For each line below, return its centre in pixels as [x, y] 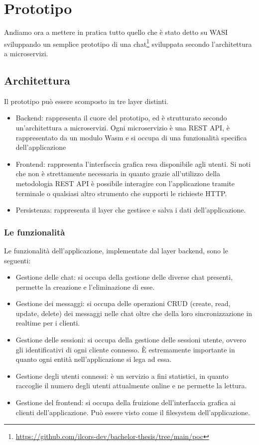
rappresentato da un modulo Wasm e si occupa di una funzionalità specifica [131, 137]
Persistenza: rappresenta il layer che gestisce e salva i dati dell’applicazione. [131, 210]
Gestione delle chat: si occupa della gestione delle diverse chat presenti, [124, 277]
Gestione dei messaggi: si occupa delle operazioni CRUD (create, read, [123, 303]
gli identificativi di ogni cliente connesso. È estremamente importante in [125, 349]
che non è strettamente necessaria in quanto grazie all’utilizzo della [118, 173]
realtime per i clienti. [48, 323]
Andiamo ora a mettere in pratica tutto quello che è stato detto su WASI [116, 32]
